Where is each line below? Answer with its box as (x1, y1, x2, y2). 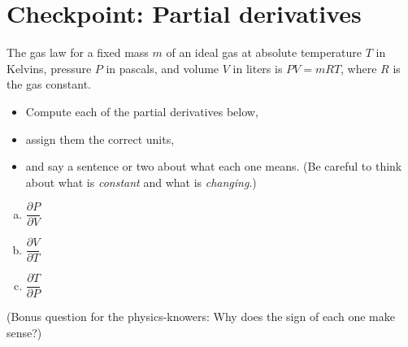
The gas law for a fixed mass (7, 44, 149, 61)
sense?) (7, 324, 42, 341)
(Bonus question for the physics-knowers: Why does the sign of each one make (7, 308, 395, 325)
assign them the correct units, (25, 130, 175, 147)
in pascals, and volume (106, 59, 219, 76)
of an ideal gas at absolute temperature (166, 44, 362, 61)
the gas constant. (7, 76, 91, 93)
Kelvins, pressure (7, 59, 92, 76)
